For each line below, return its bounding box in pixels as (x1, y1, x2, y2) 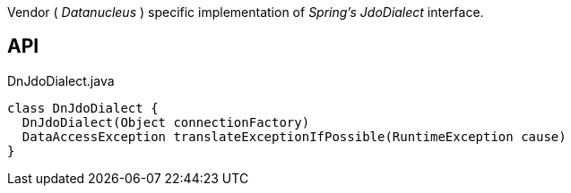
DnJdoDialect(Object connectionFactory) (22, 114, 310, 130)
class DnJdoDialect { (7, 100, 159, 115)
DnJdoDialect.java (7, 72, 115, 88)
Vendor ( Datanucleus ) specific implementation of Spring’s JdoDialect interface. (7, 4, 484, 20)
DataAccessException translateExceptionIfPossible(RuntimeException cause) (22, 129, 567, 144)
